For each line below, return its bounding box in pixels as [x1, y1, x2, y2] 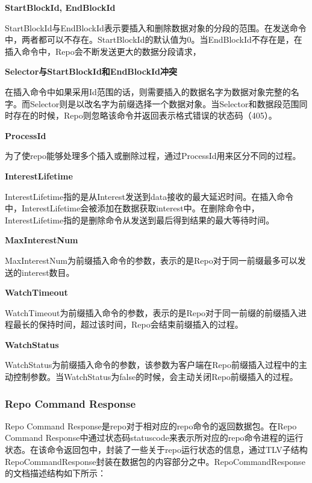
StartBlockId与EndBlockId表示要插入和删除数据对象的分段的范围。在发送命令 [5, 21, 307, 34]
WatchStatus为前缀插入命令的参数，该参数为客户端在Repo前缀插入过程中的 [5, 358, 299, 371]
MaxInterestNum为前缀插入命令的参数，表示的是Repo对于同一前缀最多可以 [5, 254, 298, 266]
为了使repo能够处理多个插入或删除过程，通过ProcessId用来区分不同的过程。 [5, 149, 301, 162]
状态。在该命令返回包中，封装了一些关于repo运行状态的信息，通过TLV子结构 [5, 443, 308, 456]
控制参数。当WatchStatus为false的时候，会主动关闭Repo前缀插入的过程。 [13, 370, 298, 383]
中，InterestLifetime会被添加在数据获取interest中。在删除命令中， [5, 202, 260, 214]
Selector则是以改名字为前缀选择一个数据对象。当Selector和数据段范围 [30, 97, 299, 110]
